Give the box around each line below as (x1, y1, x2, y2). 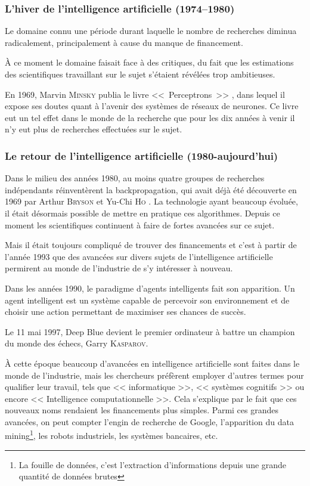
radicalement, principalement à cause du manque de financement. (5, 36, 243, 48)
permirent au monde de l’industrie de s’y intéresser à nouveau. (5, 262, 233, 274)
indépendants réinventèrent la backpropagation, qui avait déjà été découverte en (5, 183, 297, 196)
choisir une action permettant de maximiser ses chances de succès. (5, 305, 246, 318)
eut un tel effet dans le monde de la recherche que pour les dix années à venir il (5, 111, 295, 123)
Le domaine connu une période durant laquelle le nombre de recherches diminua (5, 24, 297, 37)
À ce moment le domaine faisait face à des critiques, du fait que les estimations (5, 56, 294, 69)
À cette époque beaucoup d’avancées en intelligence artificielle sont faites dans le (5, 357, 300, 369)
